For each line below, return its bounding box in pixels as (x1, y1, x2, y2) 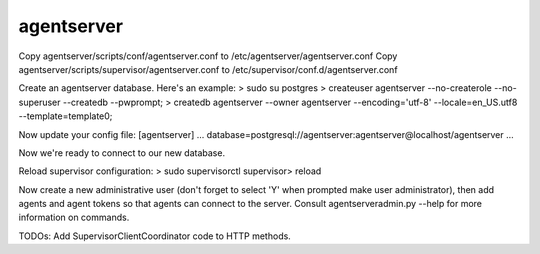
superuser (18, 96, 61, 108)
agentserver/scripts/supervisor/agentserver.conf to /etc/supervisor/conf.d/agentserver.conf (18, 63, 399, 75)
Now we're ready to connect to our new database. (18, 146, 225, 159)
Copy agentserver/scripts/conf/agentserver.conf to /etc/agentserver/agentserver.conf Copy (18, 50, 398, 62)
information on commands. (18, 211, 130, 224)
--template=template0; (18, 110, 113, 122)
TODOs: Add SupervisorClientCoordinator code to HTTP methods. (18, 230, 292, 242)
